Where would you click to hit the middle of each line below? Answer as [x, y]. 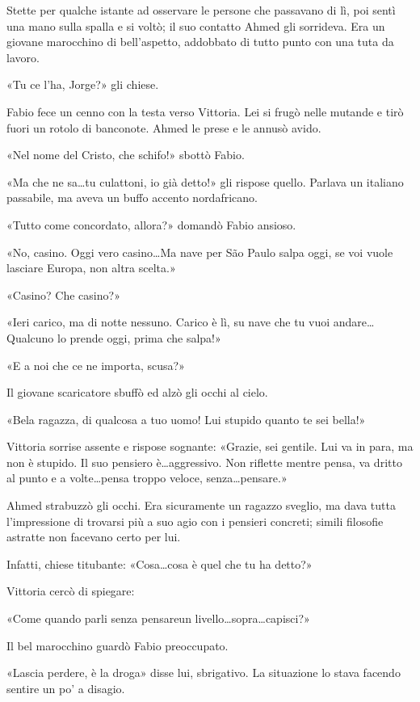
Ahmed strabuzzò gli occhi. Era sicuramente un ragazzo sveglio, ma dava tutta [201, 505]
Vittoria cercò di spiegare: [71, 591]
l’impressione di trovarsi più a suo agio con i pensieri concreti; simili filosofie [195, 521]
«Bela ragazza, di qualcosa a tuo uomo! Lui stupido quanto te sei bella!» [186, 419]
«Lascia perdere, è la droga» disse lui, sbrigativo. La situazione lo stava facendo [204, 673]
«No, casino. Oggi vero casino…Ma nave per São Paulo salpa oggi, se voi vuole [200, 252]
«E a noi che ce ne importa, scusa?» [96, 365]
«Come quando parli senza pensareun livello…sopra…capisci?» [158, 618]
